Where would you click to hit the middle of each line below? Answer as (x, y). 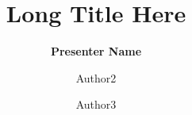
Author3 (96, 104)
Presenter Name (96, 51)
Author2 (96, 77)
